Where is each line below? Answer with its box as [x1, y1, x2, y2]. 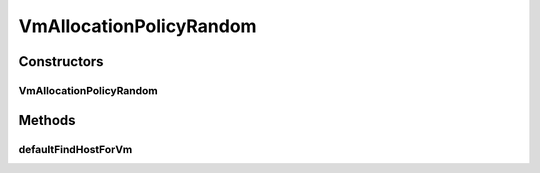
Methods [18, 111, 76, 129]
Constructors [18, 53, 104, 70]
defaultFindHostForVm [18, 142, 133, 156]
